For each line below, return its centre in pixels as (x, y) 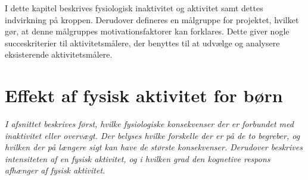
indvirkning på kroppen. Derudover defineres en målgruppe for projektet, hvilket (152, 19)
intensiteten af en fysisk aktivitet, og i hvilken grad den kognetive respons (138, 158)
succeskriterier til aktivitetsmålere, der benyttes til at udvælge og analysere (142, 42)
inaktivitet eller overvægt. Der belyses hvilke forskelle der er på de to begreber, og (153, 135)
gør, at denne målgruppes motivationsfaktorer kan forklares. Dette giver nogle (147, 31)
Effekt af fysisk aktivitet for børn (144, 95)
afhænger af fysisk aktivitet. (55, 170)
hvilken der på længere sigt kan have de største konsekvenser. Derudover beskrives (154, 147)
